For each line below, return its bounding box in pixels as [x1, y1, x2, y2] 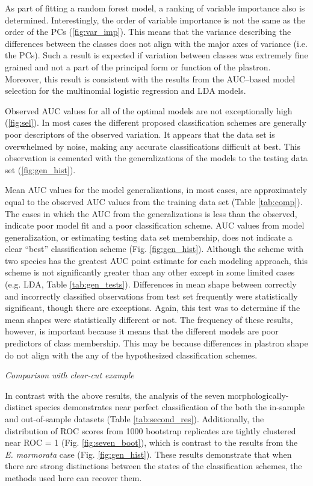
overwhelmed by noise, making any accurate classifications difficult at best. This [5, 140, 300, 152]
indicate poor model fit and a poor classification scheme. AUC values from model [5, 219, 305, 232]
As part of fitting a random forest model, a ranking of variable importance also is [5, 2, 305, 14]
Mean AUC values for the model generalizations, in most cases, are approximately [5, 183, 308, 196]
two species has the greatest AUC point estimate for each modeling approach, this [5, 254, 308, 266]
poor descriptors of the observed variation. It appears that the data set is [5, 128, 275, 140]
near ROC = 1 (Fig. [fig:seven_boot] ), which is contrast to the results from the [5, 436, 298, 449]
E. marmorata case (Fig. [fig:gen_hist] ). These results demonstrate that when [5, 448, 292, 460]
